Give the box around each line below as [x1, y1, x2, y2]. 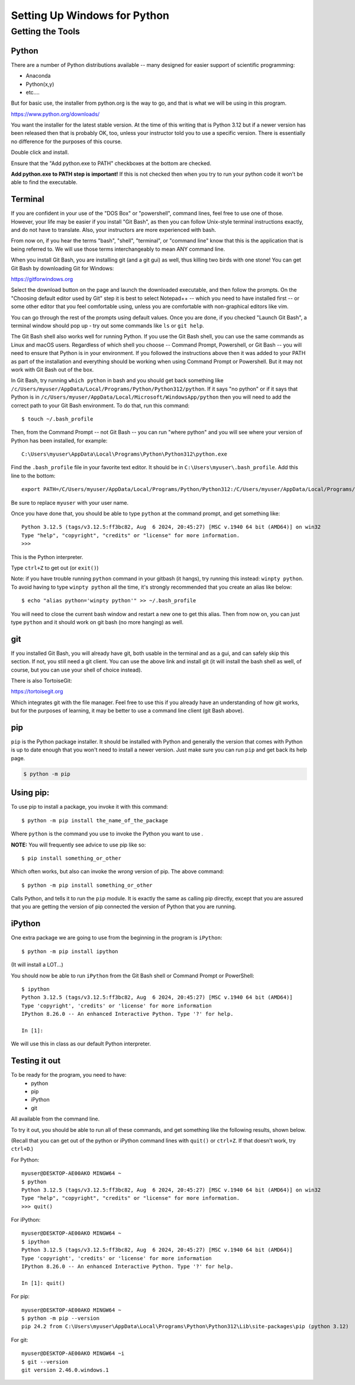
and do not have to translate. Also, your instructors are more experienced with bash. [11, 227, 217, 234]
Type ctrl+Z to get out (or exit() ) [11, 564, 99, 571]
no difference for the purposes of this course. [11, 138, 122, 145]
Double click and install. [11, 148, 69, 156]
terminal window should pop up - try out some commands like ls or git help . [11, 322, 204, 329]
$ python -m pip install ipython [21, 948, 118, 955]
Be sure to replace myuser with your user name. [11, 499, 129, 506]
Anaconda [25, 72, 51, 79]
